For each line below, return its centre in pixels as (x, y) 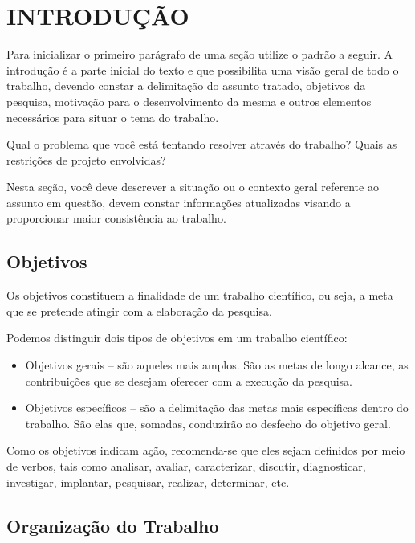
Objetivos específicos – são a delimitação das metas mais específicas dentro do (217, 408)
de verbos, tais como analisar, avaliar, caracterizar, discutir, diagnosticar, (186, 466)
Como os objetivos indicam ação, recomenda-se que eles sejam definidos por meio (206, 450)
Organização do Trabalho (113, 525)
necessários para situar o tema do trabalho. (113, 117)
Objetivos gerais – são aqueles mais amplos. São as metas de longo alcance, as (217, 365)
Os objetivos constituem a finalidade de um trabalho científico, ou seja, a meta (200, 295)
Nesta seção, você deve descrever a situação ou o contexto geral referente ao (193, 187)
